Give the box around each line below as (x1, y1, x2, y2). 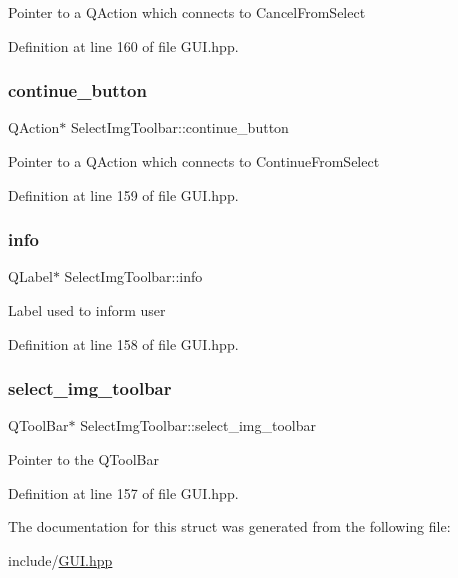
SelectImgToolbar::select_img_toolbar (80, 415, 317, 436)
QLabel (8, 266, 53, 287)
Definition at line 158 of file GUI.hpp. (8, 333, 239, 354)
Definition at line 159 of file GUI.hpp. (8, 184, 239, 205)
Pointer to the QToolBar (8, 449, 159, 469)
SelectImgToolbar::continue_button (71, 117, 289, 138)
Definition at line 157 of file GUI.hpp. (8, 482, 239, 503)
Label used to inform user (8, 300, 166, 320)
